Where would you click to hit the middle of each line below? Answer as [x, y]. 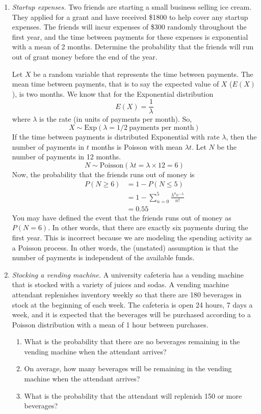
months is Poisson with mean [137, 146]
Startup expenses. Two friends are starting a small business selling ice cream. [132, 7]
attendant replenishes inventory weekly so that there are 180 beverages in [127, 294]
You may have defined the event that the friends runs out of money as [122, 217]
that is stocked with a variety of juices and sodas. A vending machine [120, 284]
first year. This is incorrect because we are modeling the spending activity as [132, 237]
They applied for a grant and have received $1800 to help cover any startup [130, 17]
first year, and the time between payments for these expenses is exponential [130, 36]
